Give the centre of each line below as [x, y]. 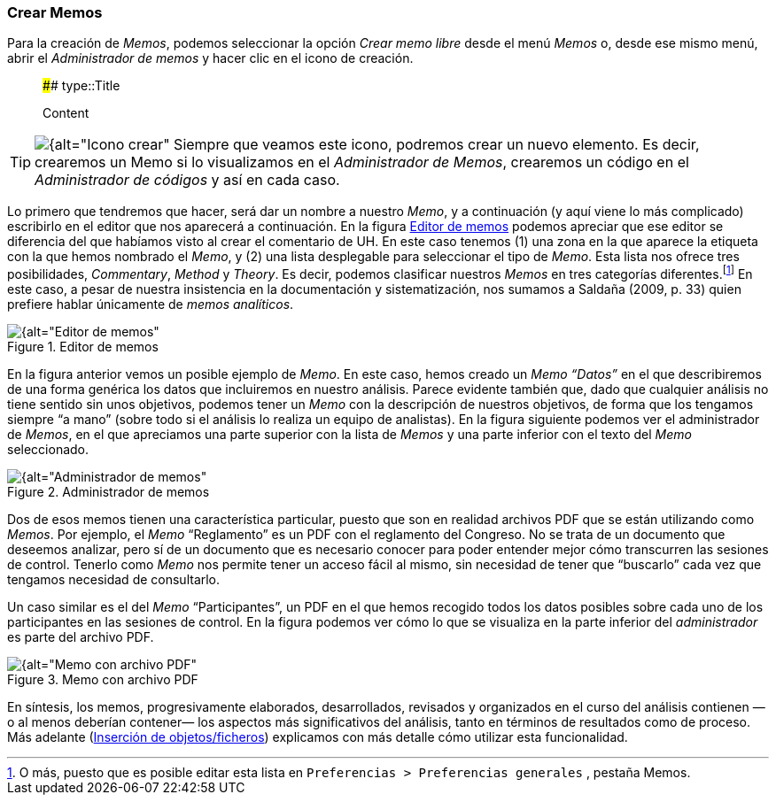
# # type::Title [81, 86]
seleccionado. [48, 450]
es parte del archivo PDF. [81, 637]
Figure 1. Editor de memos [83, 347]
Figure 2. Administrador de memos [109, 492]
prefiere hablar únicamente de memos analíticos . [151, 305]
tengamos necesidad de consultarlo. [114, 580]
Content [66, 113]
